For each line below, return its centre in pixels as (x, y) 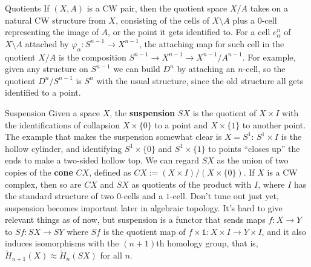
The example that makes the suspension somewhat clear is (113, 137)
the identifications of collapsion (62, 124)
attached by (47, 43)
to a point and (181, 124)
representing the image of (52, 32)
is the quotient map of (144, 231)
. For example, (269, 57)
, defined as (110, 172)
